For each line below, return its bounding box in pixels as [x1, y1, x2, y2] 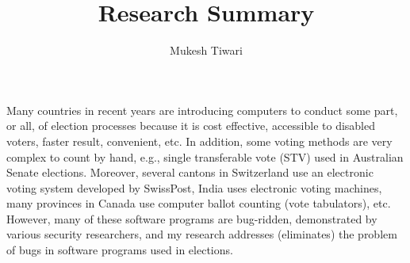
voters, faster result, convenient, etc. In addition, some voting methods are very [6, 132, 393, 149]
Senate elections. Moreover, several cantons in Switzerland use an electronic [6, 164, 374, 181]
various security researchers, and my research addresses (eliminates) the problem [6, 226, 397, 242]
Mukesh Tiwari [170, 42, 243, 59]
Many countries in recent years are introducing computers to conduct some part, [6, 101, 398, 118]
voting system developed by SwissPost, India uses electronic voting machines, [6, 179, 382, 196]
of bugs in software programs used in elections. [6, 242, 233, 258]
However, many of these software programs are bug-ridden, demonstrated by [6, 210, 377, 227]
